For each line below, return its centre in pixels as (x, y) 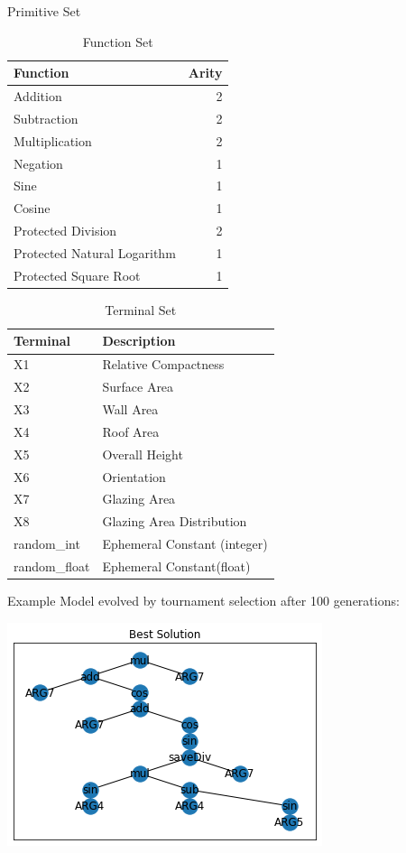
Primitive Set (44, 11)
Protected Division (65, 231)
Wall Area (130, 409)
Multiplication (53, 140)
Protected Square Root (77, 275)
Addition (38, 96)
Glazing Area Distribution (175, 521)
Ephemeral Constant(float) (176, 566)
